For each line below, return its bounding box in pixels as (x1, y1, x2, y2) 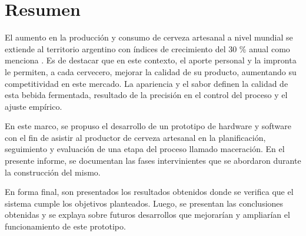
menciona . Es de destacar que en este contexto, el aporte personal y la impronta (5, 54, 297, 66)
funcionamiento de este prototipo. (5, 220, 126, 232)
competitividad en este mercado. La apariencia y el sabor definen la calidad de (5, 77, 288, 89)
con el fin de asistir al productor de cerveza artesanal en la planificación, (5, 131, 266, 143)
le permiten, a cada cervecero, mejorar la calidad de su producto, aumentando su (5, 65, 297, 77)
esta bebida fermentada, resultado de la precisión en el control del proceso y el (5, 89, 288, 101)
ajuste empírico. (5, 100, 62, 112)
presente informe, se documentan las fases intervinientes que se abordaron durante (5, 154, 301, 167)
